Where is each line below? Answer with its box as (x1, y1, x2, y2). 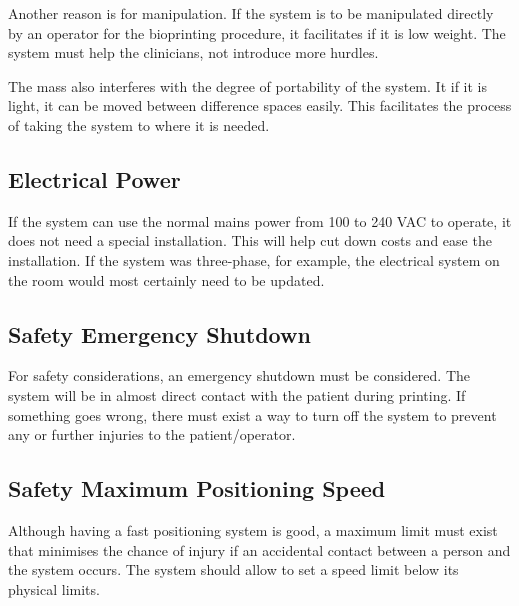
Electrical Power (8, 163, 181, 194)
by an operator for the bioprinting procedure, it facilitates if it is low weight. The (8, 22, 506, 43)
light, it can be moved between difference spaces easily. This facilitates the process (8, 95, 512, 116)
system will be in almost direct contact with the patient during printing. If (8, 384, 466, 405)
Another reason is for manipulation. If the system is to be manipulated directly (8, 3, 494, 23)
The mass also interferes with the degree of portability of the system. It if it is (8, 75, 487, 96)
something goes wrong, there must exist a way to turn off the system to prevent (8, 404, 497, 425)
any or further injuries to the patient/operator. (8, 424, 296, 445)
